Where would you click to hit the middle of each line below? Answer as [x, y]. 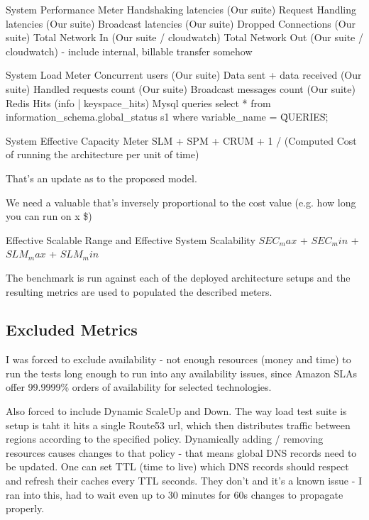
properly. [25, 508]
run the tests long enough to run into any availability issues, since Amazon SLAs [182, 373]
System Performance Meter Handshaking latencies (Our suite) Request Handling [181, 9]
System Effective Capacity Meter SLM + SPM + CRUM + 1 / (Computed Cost [181, 140]
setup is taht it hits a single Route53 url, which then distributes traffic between [178, 425]
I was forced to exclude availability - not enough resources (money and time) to [178, 359]
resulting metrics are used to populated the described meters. [139, 291]
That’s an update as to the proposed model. [101, 178]
